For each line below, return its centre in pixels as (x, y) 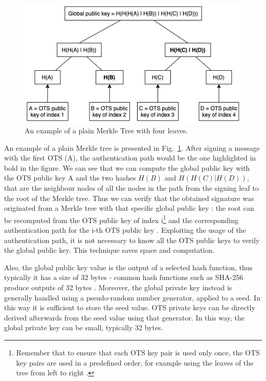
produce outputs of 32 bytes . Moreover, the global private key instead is (118, 287)
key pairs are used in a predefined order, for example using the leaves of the (135, 362)
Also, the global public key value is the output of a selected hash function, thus (128, 267)
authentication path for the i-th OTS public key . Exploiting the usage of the (125, 230)
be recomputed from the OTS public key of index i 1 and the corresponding (121, 219)
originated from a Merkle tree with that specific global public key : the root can (129, 208)
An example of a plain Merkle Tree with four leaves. (106, 131)
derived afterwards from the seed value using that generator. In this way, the (124, 317)
